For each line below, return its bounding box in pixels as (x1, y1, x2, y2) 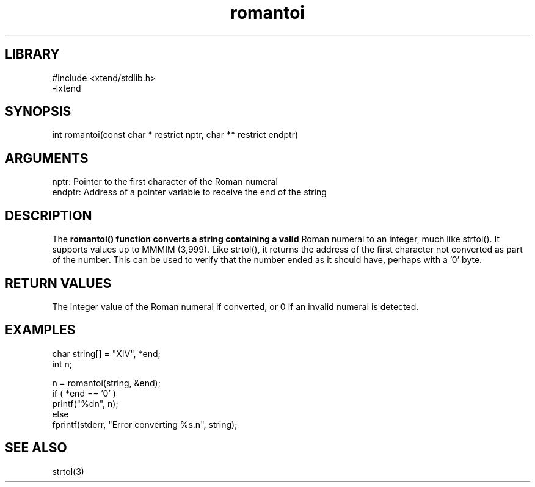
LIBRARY (5, 46, 60, 62)
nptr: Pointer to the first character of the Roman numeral (52, 176, 278, 187)
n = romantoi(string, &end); (52, 377, 161, 388)
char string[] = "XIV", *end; (52, 348, 161, 359)
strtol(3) (52, 466, 84, 477)
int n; (52, 358, 73, 369)
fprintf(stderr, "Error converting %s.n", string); (52, 419, 238, 430)
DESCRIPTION (5, 207, 92, 223)
